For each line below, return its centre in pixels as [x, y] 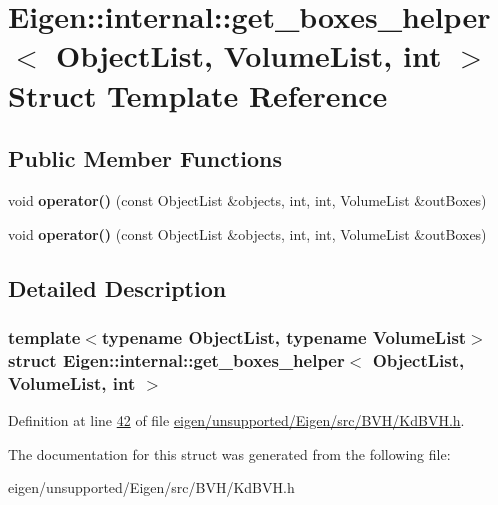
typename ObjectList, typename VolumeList [284, 336]
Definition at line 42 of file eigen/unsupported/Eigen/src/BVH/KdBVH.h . [236, 419]
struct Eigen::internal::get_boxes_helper [176, 359]
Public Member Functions [145, 158]
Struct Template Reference [198, 94]
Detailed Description [117, 287]
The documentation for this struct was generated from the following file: [229, 453]
